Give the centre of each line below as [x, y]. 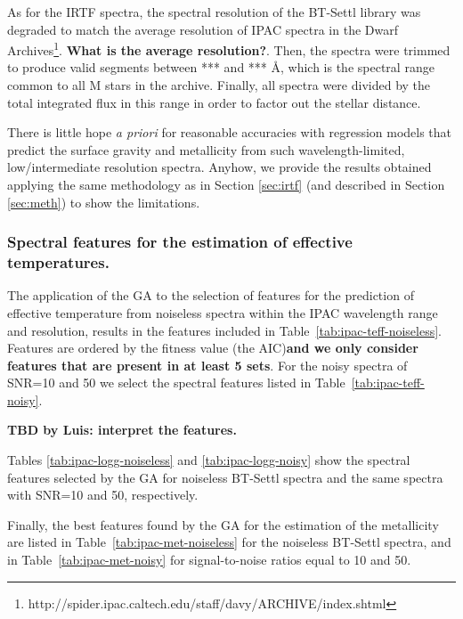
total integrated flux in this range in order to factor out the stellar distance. [214, 102]
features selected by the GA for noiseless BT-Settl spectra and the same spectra [225, 477]
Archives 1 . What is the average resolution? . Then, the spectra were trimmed [229, 49]
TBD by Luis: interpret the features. [122, 430]
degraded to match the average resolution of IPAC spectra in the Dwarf [203, 29]
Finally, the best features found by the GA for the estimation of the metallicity [223, 524]
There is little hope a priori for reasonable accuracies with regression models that [230, 132]
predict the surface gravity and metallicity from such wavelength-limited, [206, 149]
